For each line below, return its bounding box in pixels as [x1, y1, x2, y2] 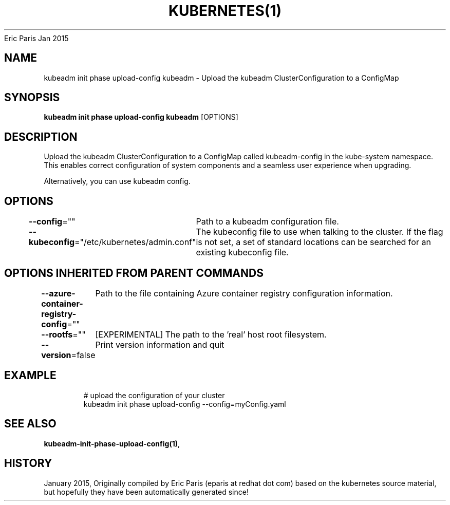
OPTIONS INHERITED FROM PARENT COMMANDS [4, 266, 264, 279]
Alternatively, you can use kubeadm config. [44, 177, 191, 186]
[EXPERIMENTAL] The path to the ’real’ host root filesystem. [95, 329, 327, 340]
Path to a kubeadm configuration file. [196, 216, 339, 227]
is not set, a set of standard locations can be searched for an [196, 237, 431, 248]
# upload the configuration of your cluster [83, 390, 225, 400]
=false [71, 349, 96, 360]
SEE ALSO [4, 417, 57, 431]
